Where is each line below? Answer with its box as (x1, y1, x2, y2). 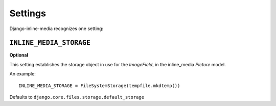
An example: (9, 71, 36, 77)
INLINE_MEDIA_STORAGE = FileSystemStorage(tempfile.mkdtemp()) (18, 83, 180, 89)
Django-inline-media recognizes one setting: (9, 25, 104, 32)
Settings (9, 8, 46, 19)
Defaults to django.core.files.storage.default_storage (9, 94, 145, 100)
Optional (9, 52, 28, 58)
